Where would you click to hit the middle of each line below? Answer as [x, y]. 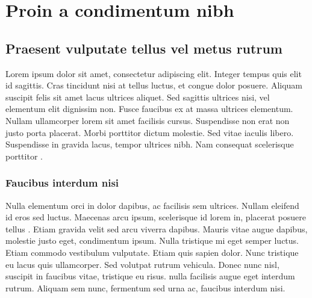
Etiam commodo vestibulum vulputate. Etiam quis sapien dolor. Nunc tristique [152, 252]
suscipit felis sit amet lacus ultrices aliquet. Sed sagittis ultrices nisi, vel [138, 97]
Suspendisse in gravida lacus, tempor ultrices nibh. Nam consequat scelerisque [150, 144]
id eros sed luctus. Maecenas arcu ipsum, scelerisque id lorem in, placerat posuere [156, 217]
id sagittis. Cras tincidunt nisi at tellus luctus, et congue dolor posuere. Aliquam [154, 85]
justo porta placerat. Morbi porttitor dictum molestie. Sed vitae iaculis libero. [150, 132]
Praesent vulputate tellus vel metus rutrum [144, 48]
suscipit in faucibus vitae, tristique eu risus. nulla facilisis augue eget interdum [150, 276]
